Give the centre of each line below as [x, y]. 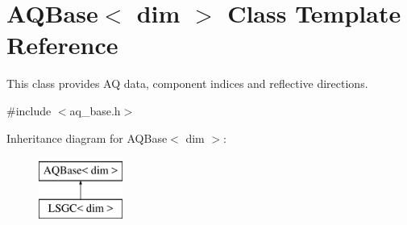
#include [29, 110]
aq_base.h [95, 110]
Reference [62, 45]
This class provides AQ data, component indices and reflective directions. [187, 83]
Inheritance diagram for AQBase [87, 137]
